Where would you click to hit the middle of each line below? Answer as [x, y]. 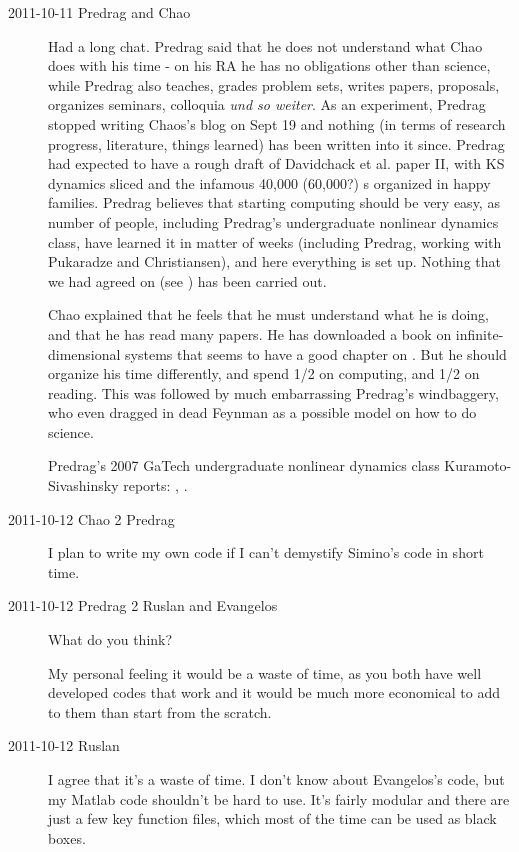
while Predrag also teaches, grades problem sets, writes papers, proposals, [274, 84]
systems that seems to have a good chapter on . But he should [316, 353]
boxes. [67, 837]
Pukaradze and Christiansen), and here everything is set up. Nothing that [274, 261]
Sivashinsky [83, 485]
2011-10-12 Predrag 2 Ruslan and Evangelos [143, 605]
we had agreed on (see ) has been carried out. [187, 280]
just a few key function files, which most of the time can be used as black [272, 818]
